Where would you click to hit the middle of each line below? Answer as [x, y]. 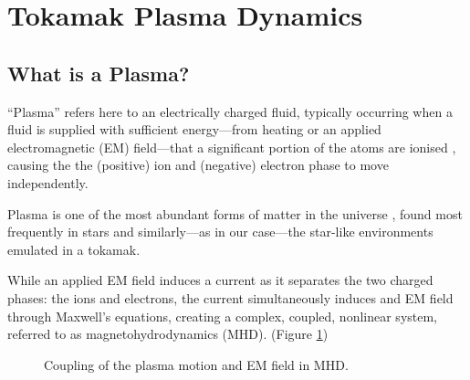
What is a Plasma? [99, 73]
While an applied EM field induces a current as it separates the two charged [220, 280]
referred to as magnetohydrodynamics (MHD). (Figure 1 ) [168, 334]
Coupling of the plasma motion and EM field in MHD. [196, 364]
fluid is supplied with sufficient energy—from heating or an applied [194, 129]
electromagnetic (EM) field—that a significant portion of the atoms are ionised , [232, 147]
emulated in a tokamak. [74, 249]
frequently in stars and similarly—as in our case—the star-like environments [220, 232]
